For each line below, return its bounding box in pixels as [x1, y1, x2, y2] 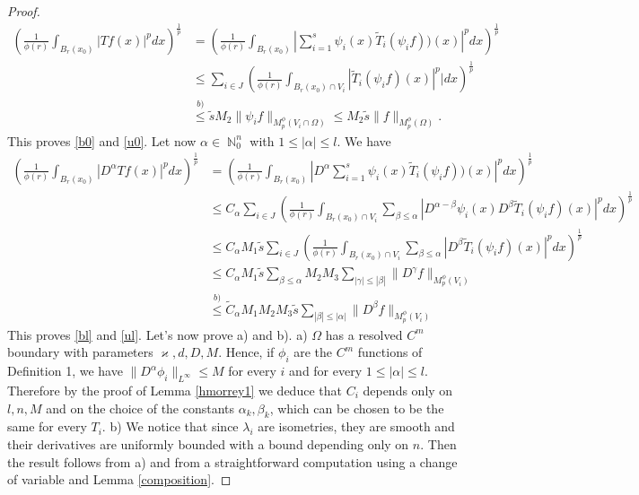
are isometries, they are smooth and [258, 417, 455, 436]
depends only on [363, 380, 453, 399]
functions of [357, 343, 423, 361]
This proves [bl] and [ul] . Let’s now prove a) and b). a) [7, 325, 308, 343]
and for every [289, 361, 363, 380]
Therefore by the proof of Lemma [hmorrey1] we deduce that [7, 380, 342, 399]
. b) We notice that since [101, 417, 239, 436]
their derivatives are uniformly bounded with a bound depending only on [7, 434, 409, 453]
